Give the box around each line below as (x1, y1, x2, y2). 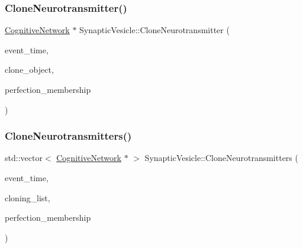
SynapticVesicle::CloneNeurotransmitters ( (144, 152, 298, 164)
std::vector (5, 152, 43, 164)
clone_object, (5, 63, 54, 76)
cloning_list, (5, 191, 50, 204)
